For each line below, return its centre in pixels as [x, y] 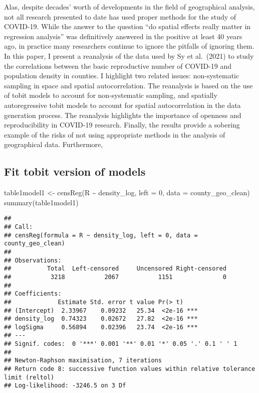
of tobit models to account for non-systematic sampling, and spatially [111, 95]
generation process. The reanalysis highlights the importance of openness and [123, 115]
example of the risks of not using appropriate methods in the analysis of [115, 134]
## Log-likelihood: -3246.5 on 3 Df [65, 386]
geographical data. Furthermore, [54, 144]
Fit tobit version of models [75, 171]
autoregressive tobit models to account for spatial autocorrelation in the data [122, 105]
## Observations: [33, 260]
